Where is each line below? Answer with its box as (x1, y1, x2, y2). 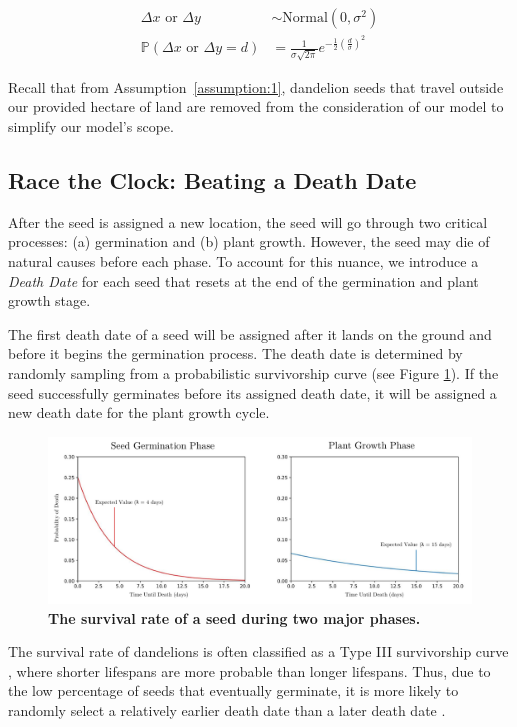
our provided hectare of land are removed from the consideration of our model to (8, 96, 504, 117)
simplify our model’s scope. (8, 116, 174, 137)
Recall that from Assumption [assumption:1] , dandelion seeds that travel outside (8, 76, 504, 97)
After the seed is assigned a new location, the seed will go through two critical (8, 211, 488, 232)
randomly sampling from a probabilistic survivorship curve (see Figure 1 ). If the (8, 362, 499, 383)
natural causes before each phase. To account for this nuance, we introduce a (8, 251, 479, 271)
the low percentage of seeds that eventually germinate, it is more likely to (8, 680, 459, 701)
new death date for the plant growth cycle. (8, 402, 270, 423)
